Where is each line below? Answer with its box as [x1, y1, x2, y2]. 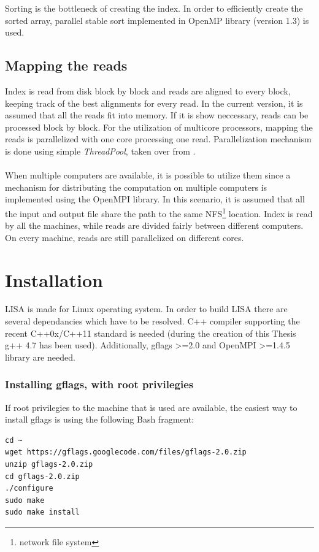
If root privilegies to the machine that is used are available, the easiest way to [5, 401, 298, 413]
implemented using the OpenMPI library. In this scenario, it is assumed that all [5, 193, 305, 205]
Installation [5, 267, 103, 292]
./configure [5, 484, 53, 493]
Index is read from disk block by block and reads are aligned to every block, [5, 84, 291, 97]
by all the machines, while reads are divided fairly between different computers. [5, 219, 304, 232]
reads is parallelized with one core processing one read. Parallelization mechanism [5, 132, 312, 145]
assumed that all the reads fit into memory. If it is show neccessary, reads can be [5, 109, 309, 121]
